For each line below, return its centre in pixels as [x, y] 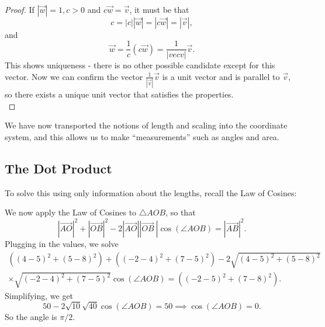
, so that [181, 212]
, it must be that [159, 9]
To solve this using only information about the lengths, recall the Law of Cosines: [151, 192]
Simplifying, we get [39, 295]
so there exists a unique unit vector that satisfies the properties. [119, 94]
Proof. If [20, 9]
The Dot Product [58, 168]
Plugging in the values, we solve [62, 244]
